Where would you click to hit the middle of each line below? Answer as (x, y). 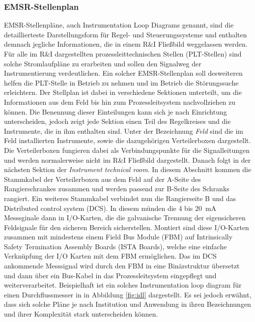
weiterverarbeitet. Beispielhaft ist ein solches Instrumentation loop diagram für (123, 285)
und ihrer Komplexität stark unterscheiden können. (81, 314)
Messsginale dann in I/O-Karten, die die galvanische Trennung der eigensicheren (125, 218)
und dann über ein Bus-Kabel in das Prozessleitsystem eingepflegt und (110, 275)
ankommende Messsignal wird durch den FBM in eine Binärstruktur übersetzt (122, 266)
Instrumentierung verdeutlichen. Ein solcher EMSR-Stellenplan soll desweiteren (123, 73)
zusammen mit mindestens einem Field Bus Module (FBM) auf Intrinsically (118, 237)
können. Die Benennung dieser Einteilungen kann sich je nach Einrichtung (115, 111)
